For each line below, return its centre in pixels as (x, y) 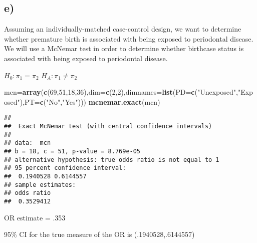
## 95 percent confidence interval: (65, 168)
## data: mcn (28, 143)
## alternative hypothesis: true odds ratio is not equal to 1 (112, 160)
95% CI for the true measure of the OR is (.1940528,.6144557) (99, 234)
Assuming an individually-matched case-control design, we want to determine (123, 29)
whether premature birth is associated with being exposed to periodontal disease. (129, 38)
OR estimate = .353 (35, 217)
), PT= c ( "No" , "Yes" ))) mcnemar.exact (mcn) (90, 101)
